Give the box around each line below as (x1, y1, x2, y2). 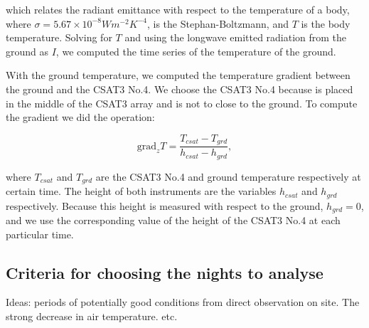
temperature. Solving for (6, 30, 112, 45)
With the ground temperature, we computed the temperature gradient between (6, 68, 351, 83)
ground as (6, 43, 49, 58)
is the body (301, 16, 351, 31)
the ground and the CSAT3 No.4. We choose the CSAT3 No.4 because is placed (6, 81, 353, 96)
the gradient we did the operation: (6, 110, 155, 125)
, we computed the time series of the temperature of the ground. (55, 43, 336, 58)
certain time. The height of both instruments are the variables (6, 184, 277, 199)
